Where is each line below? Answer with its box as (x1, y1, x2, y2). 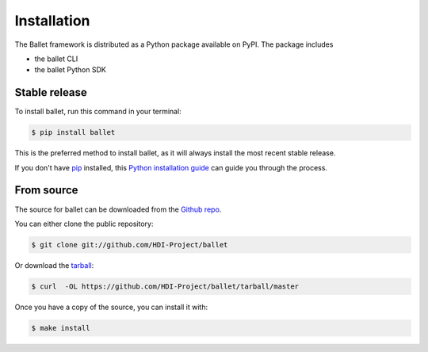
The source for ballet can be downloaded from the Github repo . (14, 205, 222, 214)
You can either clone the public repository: (14, 219, 154, 228)
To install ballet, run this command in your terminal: (14, 107, 182, 117)
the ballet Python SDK (34, 65, 106, 75)
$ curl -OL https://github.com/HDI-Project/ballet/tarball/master (31, 281, 300, 291)
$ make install (31, 323, 90, 332)
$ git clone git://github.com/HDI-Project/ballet (31, 240, 228, 249)
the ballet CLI (34, 54, 78, 63)
